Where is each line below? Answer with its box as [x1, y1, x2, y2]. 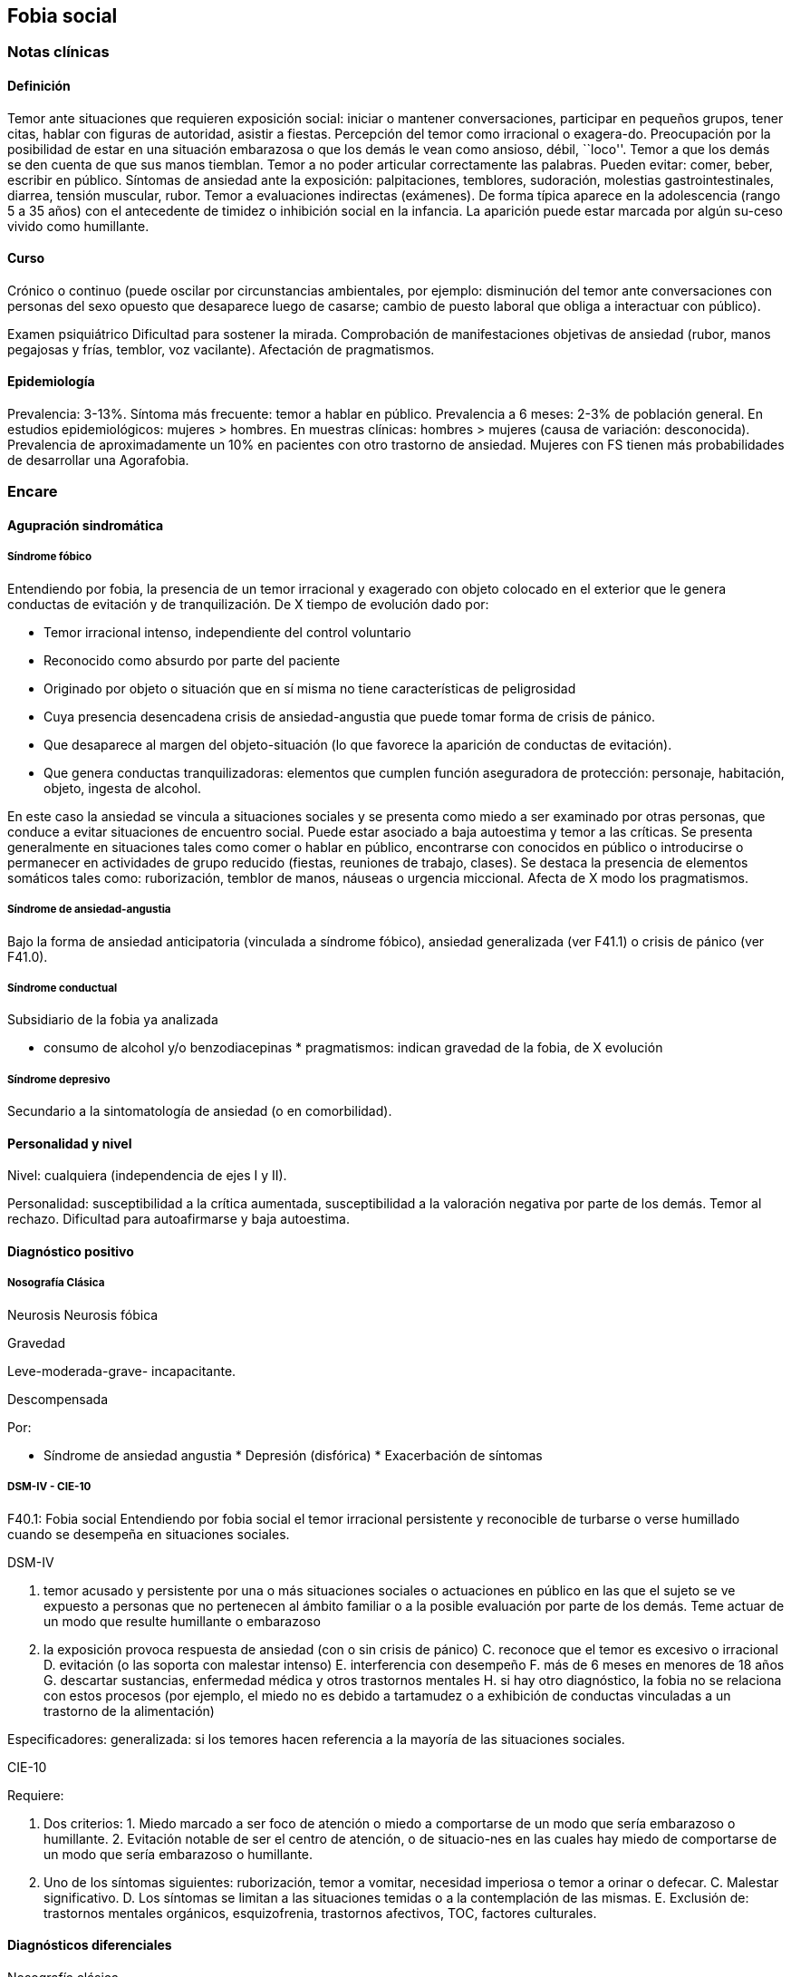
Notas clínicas [7, 43, 110, 62]
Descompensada [7, 1391, 109, 1407]
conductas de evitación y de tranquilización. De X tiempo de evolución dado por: [7, 596, 489, 612]
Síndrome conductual [7, 982, 118, 995]
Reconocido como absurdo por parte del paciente [43, 652, 341, 668]
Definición [7, 78, 71, 94]
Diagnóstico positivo [7, 1244, 134, 1260]
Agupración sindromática [7, 518, 164, 534]
